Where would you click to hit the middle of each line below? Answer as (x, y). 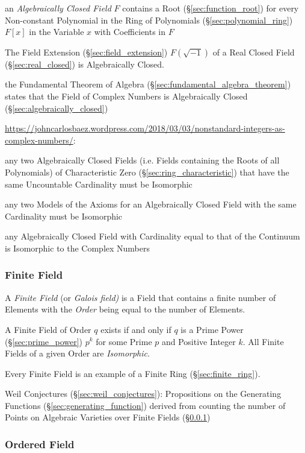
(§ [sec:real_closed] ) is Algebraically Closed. (85, 64)
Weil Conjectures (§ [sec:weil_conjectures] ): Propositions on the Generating (143, 394)
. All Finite (263, 341)
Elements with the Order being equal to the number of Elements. (125, 309)
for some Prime (124, 341)
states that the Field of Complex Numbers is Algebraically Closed (126, 96)
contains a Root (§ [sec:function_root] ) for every (211, 8)
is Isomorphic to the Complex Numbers (78, 248)
